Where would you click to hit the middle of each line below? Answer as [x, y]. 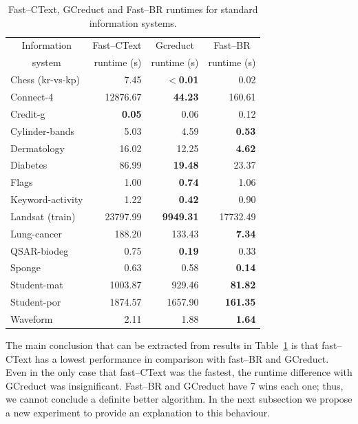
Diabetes [29, 165]
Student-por [36, 302]
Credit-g [28, 113]
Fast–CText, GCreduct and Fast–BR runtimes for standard [133, 9]
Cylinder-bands [43, 130]
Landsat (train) [43, 216]
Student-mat [37, 285]
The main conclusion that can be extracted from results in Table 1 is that [162, 345]
